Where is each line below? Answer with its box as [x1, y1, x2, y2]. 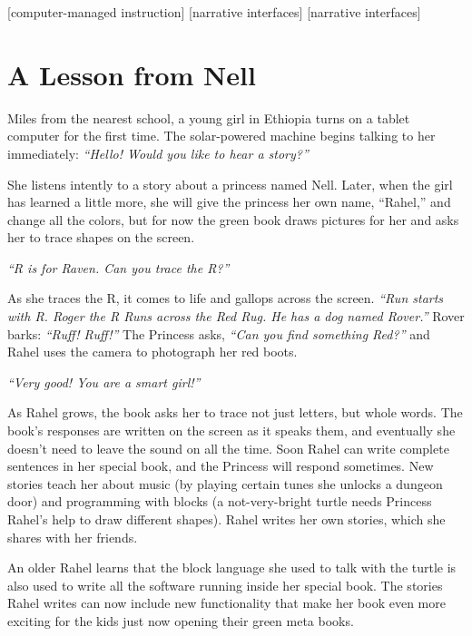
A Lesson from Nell [7, 55, 256, 93]
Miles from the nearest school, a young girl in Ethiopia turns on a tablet [7, 108, 410, 127]
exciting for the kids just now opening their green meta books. [7, 611, 354, 630]
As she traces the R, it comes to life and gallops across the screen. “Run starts [7, 289, 444, 308]
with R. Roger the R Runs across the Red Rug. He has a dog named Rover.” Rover [7, 307, 465, 326]
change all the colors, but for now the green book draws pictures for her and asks [7, 210, 459, 229]
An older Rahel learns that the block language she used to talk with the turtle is [7, 558, 457, 577]
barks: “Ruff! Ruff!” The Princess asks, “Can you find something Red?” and [7, 324, 430, 343]
